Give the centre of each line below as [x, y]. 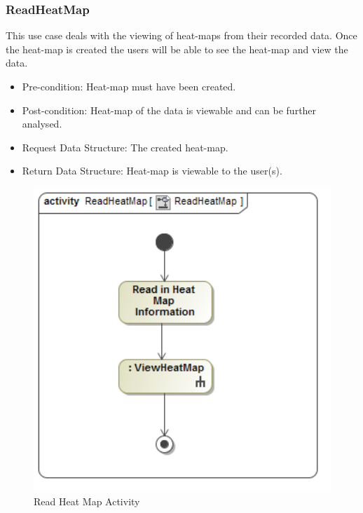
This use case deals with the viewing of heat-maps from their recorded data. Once [181, 35]
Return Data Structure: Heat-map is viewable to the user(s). [152, 171]
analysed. [42, 124]
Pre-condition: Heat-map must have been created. [129, 86]
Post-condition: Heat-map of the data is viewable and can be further [169, 110]
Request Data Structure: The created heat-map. [125, 147]
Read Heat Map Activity [87, 501]
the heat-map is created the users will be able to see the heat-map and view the [177, 49]
